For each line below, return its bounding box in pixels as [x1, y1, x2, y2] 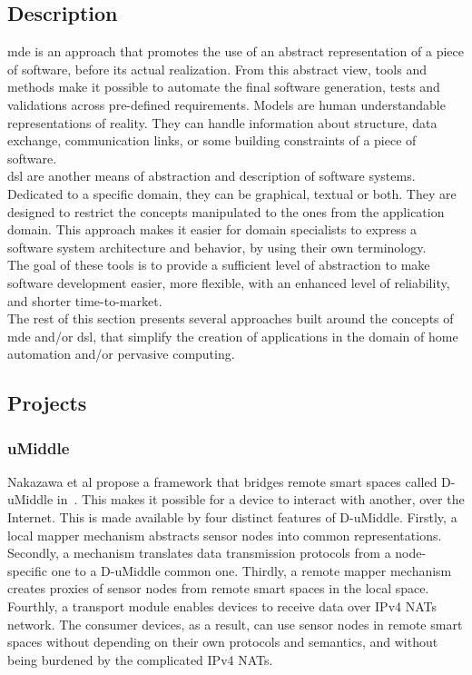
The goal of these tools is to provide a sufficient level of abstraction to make [7, 255, 430, 274]
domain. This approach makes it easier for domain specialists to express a [7, 220, 418, 239]
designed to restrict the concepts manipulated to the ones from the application [7, 202, 445, 221]
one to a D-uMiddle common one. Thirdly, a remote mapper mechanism [51, 561, 452, 580]
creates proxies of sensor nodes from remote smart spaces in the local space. [7, 579, 429, 598]
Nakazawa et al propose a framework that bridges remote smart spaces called [7, 472, 438, 491]
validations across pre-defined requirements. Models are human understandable [7, 94, 446, 114]
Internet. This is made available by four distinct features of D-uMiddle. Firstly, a [7, 508, 457, 527]
